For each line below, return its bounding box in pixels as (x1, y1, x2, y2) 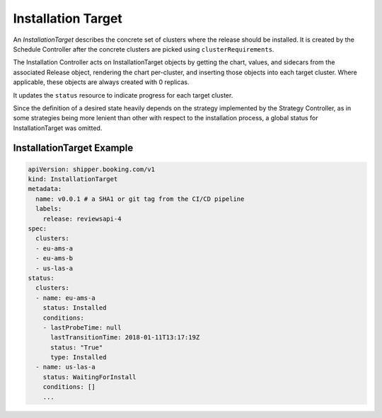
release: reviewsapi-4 (42, 214, 122, 223)
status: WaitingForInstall (42, 373, 137, 381)
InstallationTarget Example (13, 142, 134, 154)
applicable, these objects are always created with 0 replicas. (13, 78, 190, 86)
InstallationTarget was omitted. (13, 124, 103, 132)
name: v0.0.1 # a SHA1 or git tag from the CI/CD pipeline (35, 195, 245, 203)
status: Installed (42, 304, 107, 312)
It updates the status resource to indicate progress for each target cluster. (13, 91, 233, 99)
